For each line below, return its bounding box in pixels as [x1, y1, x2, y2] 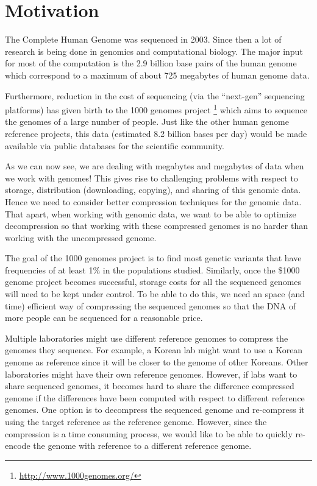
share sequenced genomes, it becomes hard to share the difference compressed [5, 379, 294, 392]
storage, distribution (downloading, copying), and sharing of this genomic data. [5, 183, 301, 196]
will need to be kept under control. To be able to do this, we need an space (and [5, 287, 305, 300]
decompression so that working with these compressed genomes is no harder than [5, 219, 308, 232]
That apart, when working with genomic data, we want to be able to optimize [5, 207, 296, 220]
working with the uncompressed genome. [5, 231, 157, 244]
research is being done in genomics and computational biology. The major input [5, 44, 303, 57]
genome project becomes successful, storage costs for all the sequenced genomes [5, 275, 302, 288]
